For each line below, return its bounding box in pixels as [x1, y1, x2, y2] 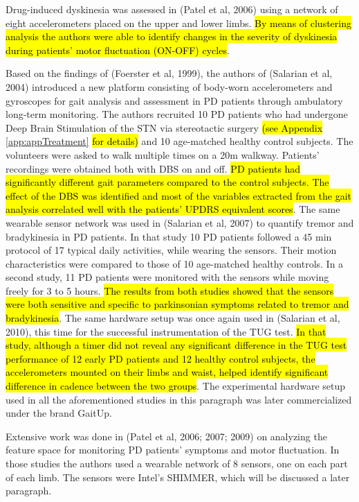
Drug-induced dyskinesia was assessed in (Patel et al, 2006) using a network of [6, 2, 338, 16]
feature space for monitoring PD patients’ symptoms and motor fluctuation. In [6, 442, 340, 457]
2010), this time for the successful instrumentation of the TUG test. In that [6, 324, 326, 338]
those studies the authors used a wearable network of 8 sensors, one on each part [6, 456, 348, 470]
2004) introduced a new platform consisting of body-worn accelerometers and [6, 79, 333, 94]
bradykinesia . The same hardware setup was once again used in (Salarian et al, [6, 311, 340, 325]
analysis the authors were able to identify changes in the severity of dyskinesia [6, 29, 338, 44]
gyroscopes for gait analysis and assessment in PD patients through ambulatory [6, 93, 343, 107]
